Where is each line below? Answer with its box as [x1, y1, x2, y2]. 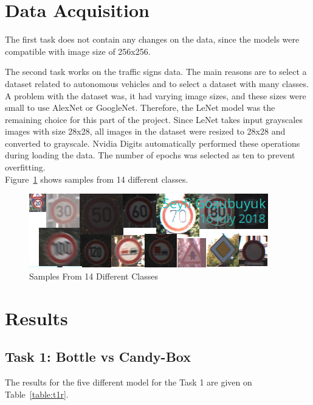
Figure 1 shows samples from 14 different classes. [5, 172, 188, 185]
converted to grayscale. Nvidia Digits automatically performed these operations [5, 136, 300, 149]
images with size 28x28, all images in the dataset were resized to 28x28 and [5, 125, 286, 138]
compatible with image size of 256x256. [5, 44, 151, 57]
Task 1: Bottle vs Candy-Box [5, 347, 191, 366]
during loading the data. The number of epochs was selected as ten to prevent [5, 149, 295, 161]
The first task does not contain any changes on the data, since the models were [5, 33, 300, 46]
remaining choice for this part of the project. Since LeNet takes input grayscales [5, 113, 303, 125]
